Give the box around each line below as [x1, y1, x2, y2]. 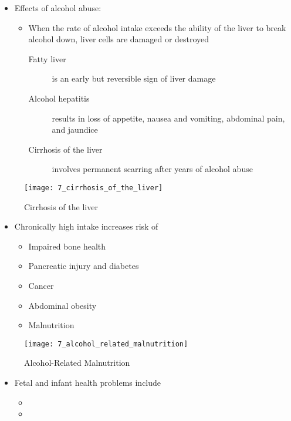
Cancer [28, 279, 54, 291]
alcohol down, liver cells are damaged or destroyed [28, 33, 209, 45]
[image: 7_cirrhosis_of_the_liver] [24, 183, 163, 192]
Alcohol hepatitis [28, 92, 90, 104]
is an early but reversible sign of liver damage [52, 72, 216, 85]
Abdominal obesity [28, 299, 97, 311]
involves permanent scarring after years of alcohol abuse [52, 163, 253, 175]
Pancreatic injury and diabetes [28, 260, 139, 272]
